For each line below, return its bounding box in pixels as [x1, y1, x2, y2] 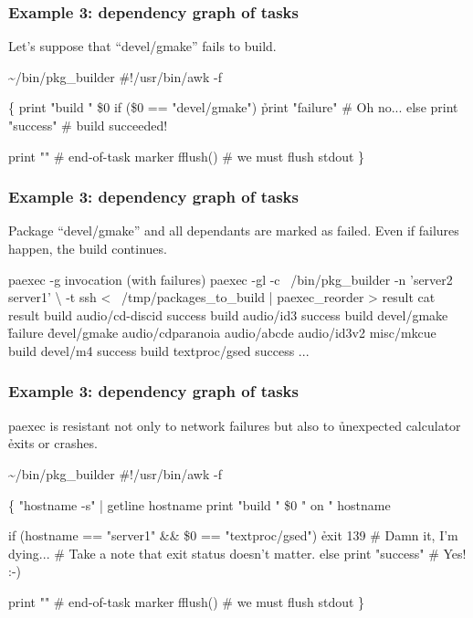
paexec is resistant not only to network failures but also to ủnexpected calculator [8, 415, 461, 435]
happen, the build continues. [8, 239, 167, 257]
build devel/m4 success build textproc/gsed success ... [8, 340, 310, 360]
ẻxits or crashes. [8, 434, 98, 453]
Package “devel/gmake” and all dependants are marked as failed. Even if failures [8, 221, 459, 240]
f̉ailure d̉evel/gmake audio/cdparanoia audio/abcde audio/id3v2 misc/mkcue [8, 323, 436, 342]
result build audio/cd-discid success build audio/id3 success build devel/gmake [8, 305, 448, 324]
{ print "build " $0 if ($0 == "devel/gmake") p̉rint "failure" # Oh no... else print [8, 98, 458, 117]
